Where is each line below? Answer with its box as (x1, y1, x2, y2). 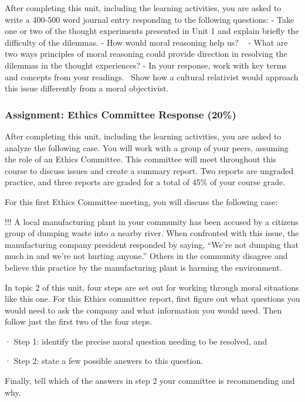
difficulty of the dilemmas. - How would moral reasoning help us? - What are (5, 36, 288, 48)
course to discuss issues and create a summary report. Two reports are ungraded (5, 164, 294, 176)
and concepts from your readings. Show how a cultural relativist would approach (5, 70, 299, 83)
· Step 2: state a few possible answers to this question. (5, 355, 204, 367)
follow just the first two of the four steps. (5, 315, 152, 328)
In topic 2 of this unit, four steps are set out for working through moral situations (5, 281, 299, 293)
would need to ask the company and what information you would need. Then (5, 304, 282, 316)
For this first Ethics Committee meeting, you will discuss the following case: (5, 195, 278, 207)
